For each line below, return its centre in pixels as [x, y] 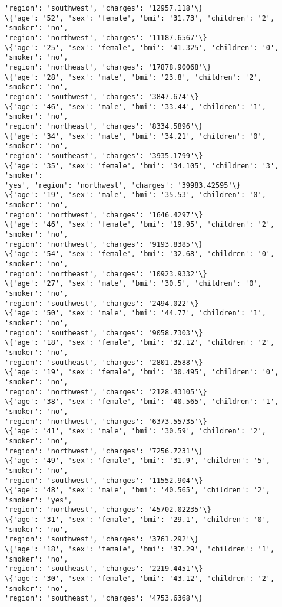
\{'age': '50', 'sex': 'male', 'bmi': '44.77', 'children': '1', [135, 313]
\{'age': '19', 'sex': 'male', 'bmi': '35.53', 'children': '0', [135, 195]
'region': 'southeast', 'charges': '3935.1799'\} [104, 156]
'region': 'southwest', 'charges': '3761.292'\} [102, 539]
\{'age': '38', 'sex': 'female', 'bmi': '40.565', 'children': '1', [142, 402]
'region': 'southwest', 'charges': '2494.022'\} [102, 303]
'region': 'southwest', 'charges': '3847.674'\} [102, 97]
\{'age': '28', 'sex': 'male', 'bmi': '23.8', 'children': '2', [133, 77]
